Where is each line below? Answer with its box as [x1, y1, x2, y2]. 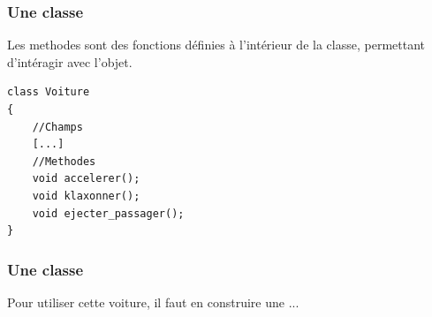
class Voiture [7, 86, 90, 99]
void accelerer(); [32, 172, 140, 185]
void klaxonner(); [32, 189, 140, 202]
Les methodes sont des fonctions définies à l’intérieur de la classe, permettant [7, 35, 425, 54]
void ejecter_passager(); [32, 207, 185, 220]
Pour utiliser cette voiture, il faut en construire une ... [7, 292, 299, 311]
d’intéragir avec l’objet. [7, 52, 133, 71]
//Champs [32, 120, 83, 133]
